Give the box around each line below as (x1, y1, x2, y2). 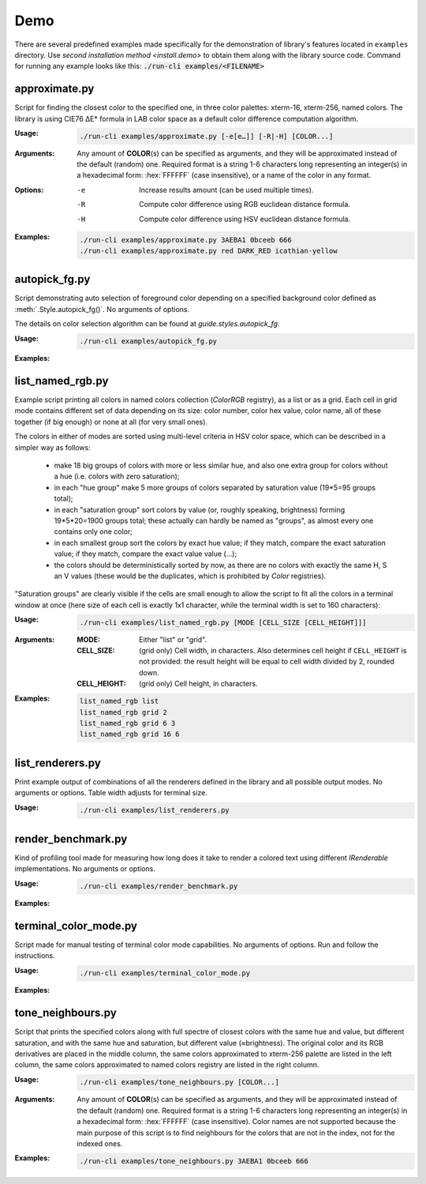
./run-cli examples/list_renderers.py (79, 806, 230, 815)
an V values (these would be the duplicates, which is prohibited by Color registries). (54, 571, 327, 581)
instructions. (14, 951, 55, 960)
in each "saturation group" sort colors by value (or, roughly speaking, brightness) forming (54, 505, 346, 514)
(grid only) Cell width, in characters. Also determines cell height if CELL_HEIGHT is (139, 646, 407, 656)
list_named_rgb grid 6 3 (79, 719, 176, 728)
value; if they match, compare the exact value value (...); (54, 549, 237, 558)
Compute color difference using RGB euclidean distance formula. (139, 200, 351, 209)
